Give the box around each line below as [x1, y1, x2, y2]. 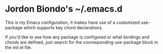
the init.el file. [5, 44, 33, 50]
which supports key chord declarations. [23, 24, 103, 30]
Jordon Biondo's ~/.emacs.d [5, 3, 123, 15]
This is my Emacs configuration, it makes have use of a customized [5, 19, 140, 25]
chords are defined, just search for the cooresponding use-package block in [5, 39, 158, 45]
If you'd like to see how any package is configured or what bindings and [5, 34, 150, 40]
